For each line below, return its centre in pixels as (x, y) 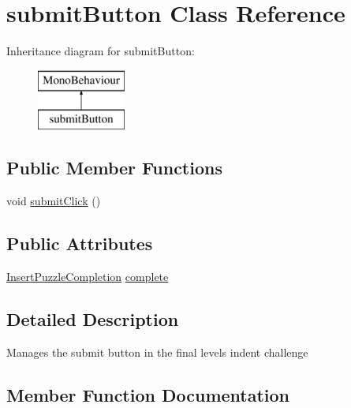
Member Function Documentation (148, 394)
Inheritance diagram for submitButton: (101, 51)
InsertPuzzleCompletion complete (88, 276)
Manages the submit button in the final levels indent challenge (157, 352)
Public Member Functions (114, 168)
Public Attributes (80, 243)
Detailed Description (93, 318)
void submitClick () (54, 201)
